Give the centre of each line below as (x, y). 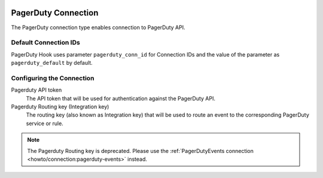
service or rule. (45, 123)
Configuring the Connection (53, 78)
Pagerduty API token (36, 90)
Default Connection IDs (45, 43)
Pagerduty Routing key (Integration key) (60, 107)
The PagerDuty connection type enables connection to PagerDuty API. (98, 27)
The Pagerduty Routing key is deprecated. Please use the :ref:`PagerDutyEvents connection (141, 151)
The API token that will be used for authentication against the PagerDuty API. (121, 98)
